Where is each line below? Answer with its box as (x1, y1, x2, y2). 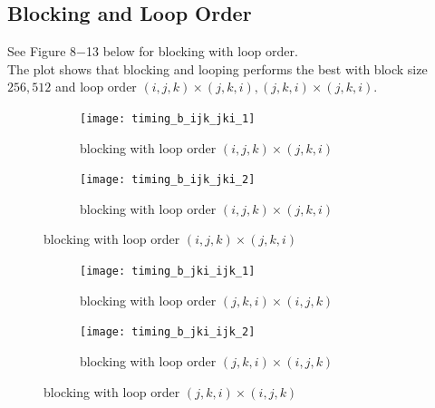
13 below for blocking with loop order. (85, 42, 298, 61)
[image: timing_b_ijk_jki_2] (80, 173, 256, 187)
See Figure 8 (7, 42, 77, 61)
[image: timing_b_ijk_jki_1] (80, 112, 256, 125)
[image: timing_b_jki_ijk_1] (80, 265, 256, 278)
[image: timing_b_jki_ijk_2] (80, 325, 256, 339)
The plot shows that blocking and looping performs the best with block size (7, 59, 428, 78)
